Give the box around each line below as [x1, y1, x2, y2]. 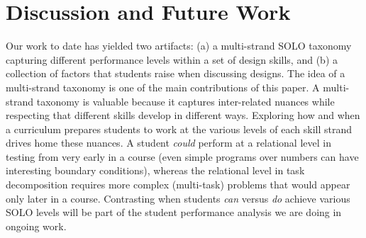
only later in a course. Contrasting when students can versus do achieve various [6, 191, 350, 205]
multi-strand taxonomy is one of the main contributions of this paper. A [6, 79, 320, 94]
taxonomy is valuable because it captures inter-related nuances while [36, 93, 335, 108]
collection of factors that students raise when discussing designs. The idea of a [6, 66, 345, 81]
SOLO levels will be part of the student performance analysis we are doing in [6, 205, 342, 220]
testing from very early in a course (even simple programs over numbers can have [6, 149, 359, 164]
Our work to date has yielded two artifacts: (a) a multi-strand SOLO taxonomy [6, 38, 352, 53]
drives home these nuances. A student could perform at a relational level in [6, 135, 331, 150]
